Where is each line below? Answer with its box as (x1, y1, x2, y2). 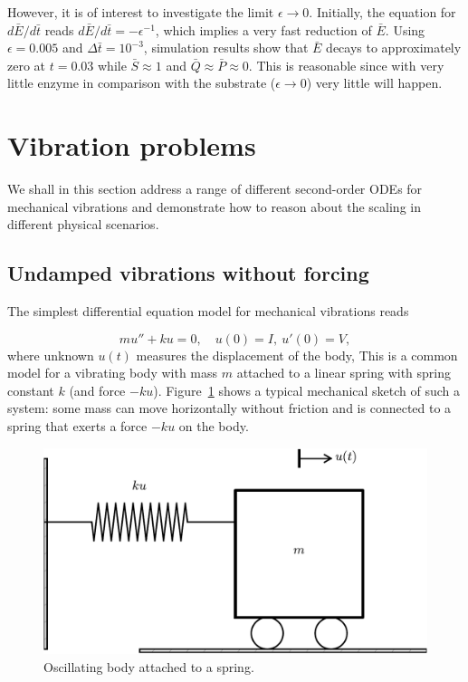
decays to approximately (326, 38, 462, 57)
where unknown (7, 345, 94, 364)
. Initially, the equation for (309, 3, 456, 21)
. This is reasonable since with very (248, 55, 444, 74)
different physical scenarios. (7, 215, 159, 234)
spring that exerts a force (7, 417, 148, 436)
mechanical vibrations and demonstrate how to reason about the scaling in (7, 197, 421, 216)
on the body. (178, 417, 249, 436)
